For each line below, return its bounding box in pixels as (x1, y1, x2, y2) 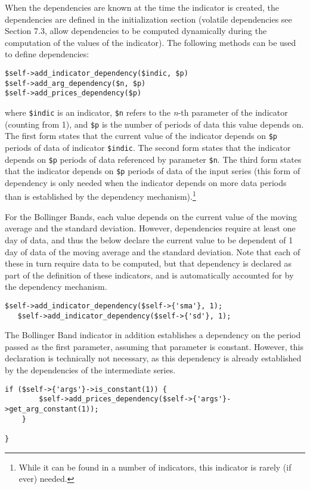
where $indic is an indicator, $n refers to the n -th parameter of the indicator (5, 106, 288, 118)
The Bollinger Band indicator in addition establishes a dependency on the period (5, 329, 301, 341)
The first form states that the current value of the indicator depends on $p (5, 129, 277, 142)
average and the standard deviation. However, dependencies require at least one (5, 222, 296, 234)
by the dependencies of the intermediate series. (5, 363, 176, 376)
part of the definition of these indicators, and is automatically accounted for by (5, 268, 294, 281)
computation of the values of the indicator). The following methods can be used (5, 36, 296, 48)
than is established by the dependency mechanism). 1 (5, 188, 196, 203)
